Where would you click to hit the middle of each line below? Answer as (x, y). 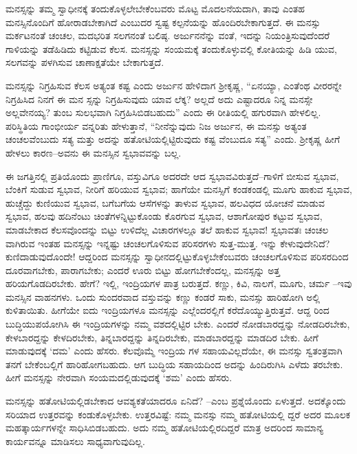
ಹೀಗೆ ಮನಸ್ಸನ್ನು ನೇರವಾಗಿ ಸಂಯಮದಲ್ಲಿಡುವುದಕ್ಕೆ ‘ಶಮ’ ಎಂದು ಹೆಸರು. (119, 377)
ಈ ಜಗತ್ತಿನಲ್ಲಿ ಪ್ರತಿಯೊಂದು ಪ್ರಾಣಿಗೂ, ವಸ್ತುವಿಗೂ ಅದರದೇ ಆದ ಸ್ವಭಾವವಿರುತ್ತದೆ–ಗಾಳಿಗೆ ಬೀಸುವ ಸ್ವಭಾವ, (172, 175)
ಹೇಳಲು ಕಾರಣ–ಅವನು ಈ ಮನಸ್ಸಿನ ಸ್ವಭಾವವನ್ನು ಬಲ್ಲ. (94, 152)
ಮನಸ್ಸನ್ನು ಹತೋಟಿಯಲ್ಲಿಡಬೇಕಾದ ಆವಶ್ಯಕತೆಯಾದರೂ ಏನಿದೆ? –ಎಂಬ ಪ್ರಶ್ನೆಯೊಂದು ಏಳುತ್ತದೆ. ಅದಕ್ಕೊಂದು (176, 401)
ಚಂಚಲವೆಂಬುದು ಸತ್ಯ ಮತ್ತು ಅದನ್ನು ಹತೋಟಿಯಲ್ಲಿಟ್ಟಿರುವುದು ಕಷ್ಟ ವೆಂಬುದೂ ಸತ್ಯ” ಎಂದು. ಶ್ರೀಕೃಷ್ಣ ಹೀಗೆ (173, 139)
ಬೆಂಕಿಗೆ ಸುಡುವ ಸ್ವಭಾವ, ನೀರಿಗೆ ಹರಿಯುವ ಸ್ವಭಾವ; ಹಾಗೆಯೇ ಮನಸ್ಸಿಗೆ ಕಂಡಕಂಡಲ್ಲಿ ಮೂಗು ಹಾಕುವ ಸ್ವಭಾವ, (179, 189)
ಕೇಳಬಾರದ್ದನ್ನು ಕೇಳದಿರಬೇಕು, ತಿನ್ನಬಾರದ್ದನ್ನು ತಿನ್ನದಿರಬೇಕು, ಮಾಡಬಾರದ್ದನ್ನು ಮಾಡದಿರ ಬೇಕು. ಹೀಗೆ (162, 337)
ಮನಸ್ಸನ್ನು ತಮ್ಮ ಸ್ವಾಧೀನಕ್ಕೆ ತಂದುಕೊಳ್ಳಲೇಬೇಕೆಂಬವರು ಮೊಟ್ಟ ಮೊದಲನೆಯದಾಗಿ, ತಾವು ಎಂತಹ (155, 8)
